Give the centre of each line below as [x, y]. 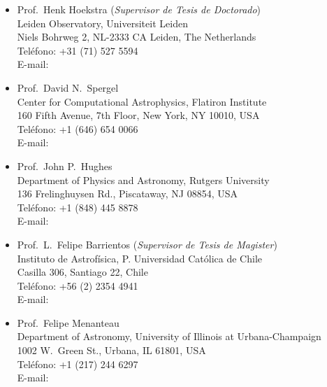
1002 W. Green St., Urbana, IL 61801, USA [111, 350]
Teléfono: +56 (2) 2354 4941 [78, 285]
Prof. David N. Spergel [68, 87]
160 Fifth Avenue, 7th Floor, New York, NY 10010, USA [138, 115]
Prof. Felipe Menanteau [68, 322]
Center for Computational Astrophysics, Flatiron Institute [142, 101]
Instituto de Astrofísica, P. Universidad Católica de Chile [140, 258]
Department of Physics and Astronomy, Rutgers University [143, 180]
